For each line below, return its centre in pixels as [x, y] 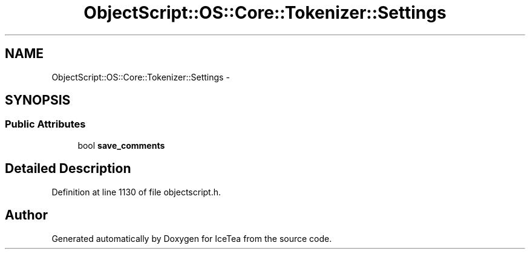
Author [26, 215]
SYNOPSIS [38, 100]
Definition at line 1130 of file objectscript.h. [136, 192]
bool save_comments [121, 145]
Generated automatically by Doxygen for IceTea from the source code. [192, 238]
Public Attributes [45, 124]
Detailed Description [68, 169]
